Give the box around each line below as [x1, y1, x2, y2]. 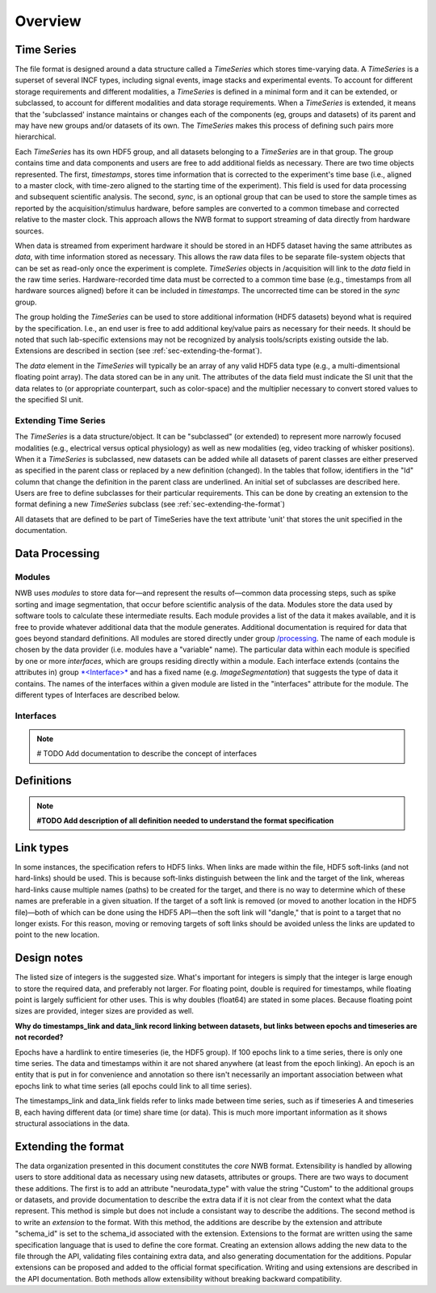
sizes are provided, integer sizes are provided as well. [15, 1006, 194, 1016]
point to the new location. [15, 930, 100, 940]
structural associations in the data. [15, 1119, 130, 1128]
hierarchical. [15, 132, 57, 141]
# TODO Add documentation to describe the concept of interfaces [36, 749, 258, 758]
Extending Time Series [15, 414, 106, 426]
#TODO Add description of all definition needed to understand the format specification [36, 816, 334, 825]
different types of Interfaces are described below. [15, 690, 181, 699]
